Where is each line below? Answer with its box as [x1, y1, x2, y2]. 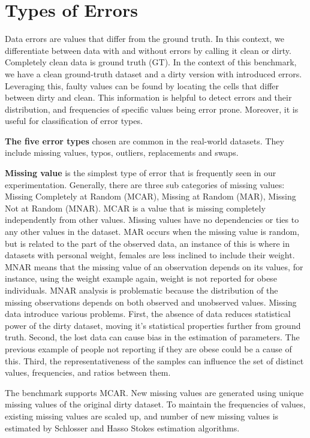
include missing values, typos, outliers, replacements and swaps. [5, 146, 239, 159]
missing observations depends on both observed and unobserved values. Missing [5, 295, 297, 308]
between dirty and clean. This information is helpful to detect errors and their [5, 91, 292, 104]
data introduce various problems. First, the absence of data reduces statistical [5, 307, 291, 320]
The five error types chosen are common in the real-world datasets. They [5, 134, 284, 147]
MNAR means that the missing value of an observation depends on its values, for [5, 260, 303, 273]
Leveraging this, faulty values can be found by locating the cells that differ [5, 79, 279, 92]
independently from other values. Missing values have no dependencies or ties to [5, 213, 299, 226]
